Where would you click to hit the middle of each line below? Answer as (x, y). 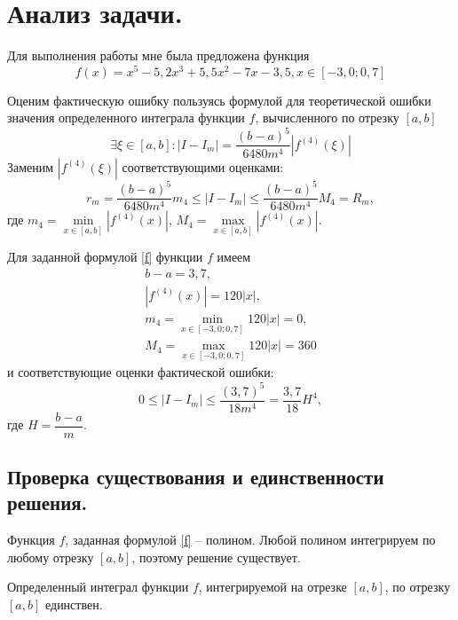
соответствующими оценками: (203, 166)
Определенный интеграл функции (98, 587)
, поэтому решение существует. (216, 557)
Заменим (31, 166)
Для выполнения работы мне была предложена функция (158, 55)
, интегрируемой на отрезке (272, 587)
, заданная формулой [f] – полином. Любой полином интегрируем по (250, 540)
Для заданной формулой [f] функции (105, 257)
